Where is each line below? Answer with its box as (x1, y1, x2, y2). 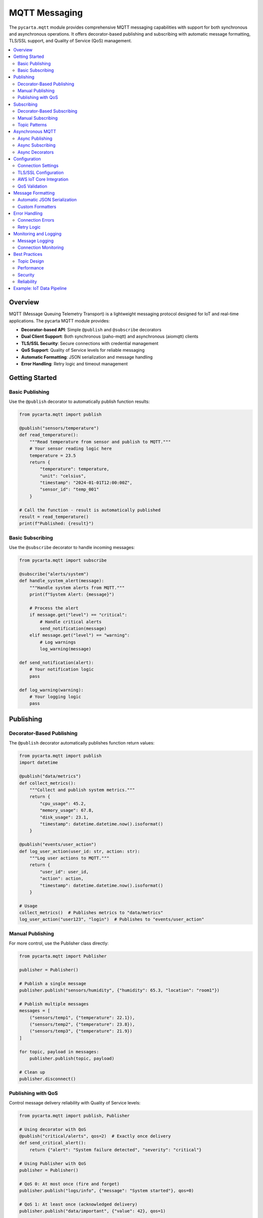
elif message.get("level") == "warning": (29, 632, 130, 638)
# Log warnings (39, 639, 76, 645)
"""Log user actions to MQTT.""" (29, 855, 110, 861)
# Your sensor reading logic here (29, 446, 112, 452)
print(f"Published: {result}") (19, 521, 94, 526)
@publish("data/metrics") (19, 774, 81, 779)
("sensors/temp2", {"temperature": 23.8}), (29, 1022, 135, 1028)
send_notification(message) (39, 626, 107, 631)
